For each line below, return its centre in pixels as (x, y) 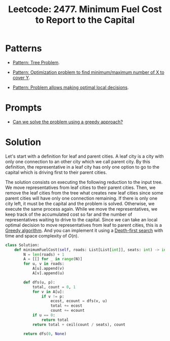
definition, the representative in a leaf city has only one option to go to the (82, 167)
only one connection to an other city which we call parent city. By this (78, 161)
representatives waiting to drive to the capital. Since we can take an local (81, 220)
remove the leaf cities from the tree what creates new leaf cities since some (84, 192)
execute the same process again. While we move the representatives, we (81, 209)
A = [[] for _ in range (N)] (53, 259)
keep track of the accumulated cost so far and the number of (69, 214)
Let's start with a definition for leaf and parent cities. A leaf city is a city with (84, 156)
